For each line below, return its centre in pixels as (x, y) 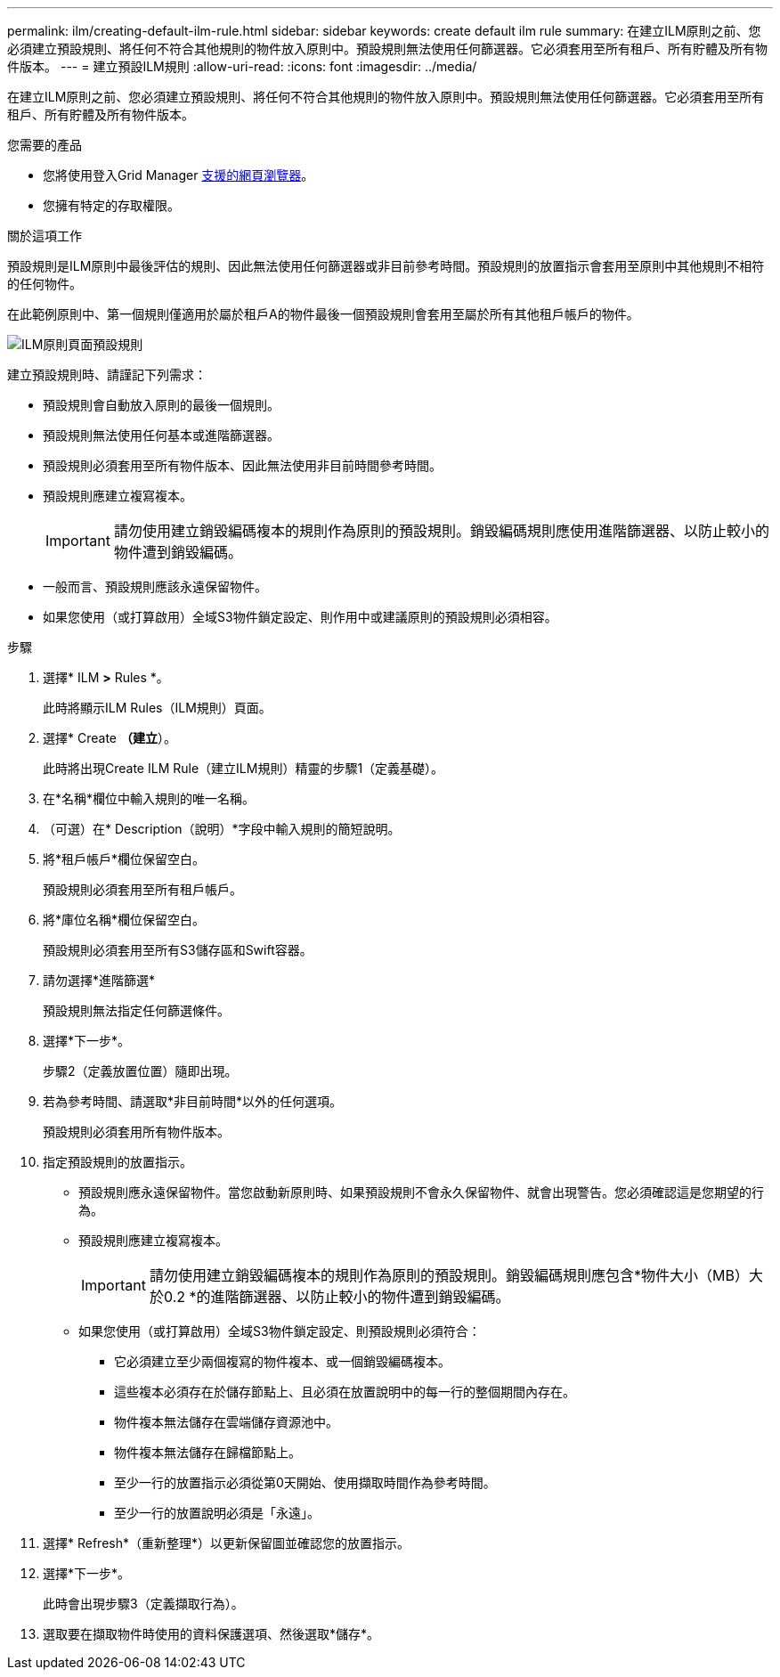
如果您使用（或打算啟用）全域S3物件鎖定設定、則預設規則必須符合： (280, 1331)
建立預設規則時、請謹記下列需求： (107, 374)
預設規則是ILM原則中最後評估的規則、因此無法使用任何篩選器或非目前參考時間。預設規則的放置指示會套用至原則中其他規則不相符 (386, 266)
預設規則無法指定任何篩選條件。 (136, 1010)
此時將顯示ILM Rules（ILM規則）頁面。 (157, 708)
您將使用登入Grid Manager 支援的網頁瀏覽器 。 (179, 175)
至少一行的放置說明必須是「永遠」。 (217, 1513)
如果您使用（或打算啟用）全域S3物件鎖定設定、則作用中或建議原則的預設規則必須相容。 (300, 617)
